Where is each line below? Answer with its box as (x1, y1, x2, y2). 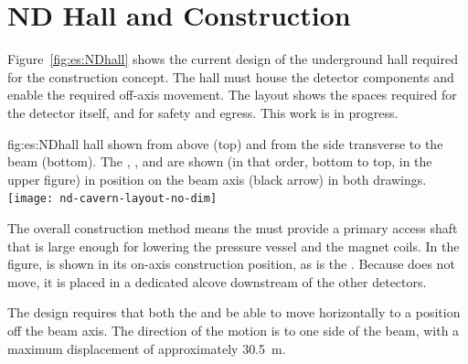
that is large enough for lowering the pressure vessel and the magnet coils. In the (7, 236, 460, 255)
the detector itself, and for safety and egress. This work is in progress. (7, 102, 399, 122)
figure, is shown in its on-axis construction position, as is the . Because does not (7, 254, 455, 273)
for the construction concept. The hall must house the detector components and (7, 67, 454, 86)
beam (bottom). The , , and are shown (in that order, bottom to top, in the (7, 152, 432, 171)
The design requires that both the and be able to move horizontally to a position (7, 303, 461, 322)
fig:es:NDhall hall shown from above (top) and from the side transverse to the (7, 134, 443, 153)
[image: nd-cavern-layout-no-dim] (7, 192, 218, 206)
